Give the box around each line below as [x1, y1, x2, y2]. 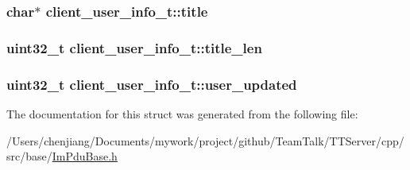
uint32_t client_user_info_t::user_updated [6, 74, 297, 94]
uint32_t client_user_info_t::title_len [6, 37, 262, 57]
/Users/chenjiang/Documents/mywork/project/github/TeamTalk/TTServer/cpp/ [6, 132, 404, 149]
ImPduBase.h [52, 148, 118, 164]
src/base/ [6, 148, 52, 164]
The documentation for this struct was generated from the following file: [6, 105, 358, 122]
